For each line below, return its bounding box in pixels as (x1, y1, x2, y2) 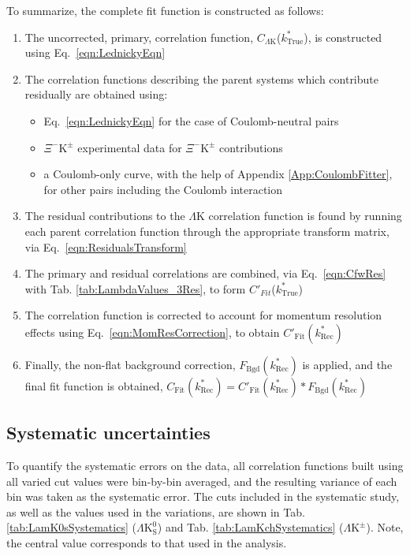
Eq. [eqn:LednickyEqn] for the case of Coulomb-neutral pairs (43, 112, 339, 129)
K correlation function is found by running (196, 207, 402, 224)
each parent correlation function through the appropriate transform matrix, (24, 222, 389, 239)
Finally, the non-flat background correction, (24, 356, 236, 372)
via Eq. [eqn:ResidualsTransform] (24, 238, 187, 255)
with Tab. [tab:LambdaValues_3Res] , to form (24, 280, 246, 297)
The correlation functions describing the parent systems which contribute (24, 70, 378, 87)
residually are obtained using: (24, 86, 168, 103)
